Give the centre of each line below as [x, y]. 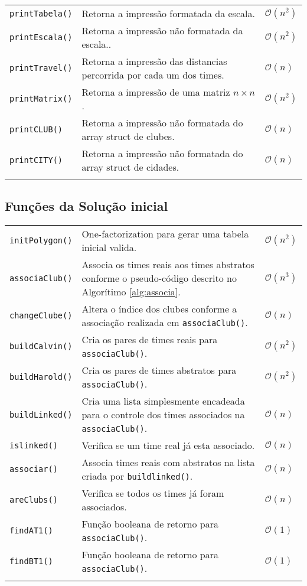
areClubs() [34, 500]
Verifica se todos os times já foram [153, 493]
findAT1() [31, 531]
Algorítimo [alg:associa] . [131, 292]
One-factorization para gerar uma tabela [165, 234]
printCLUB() [36, 129]
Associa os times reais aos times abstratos [168, 265]
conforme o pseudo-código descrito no [159, 278]
